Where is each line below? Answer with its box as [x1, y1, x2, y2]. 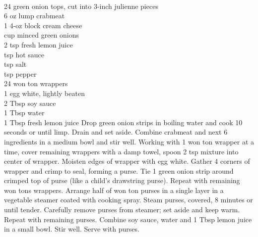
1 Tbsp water [4, 107, 45, 118]
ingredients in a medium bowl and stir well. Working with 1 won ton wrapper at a [4, 136, 254, 146]
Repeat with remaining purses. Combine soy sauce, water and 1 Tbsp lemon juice [4, 214, 252, 224]
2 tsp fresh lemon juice [4, 39, 73, 49]
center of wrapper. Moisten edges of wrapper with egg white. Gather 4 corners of [4, 156, 250, 166]
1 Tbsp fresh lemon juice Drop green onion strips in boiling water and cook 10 [4, 117, 243, 127]
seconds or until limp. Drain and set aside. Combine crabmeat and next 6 [4, 127, 228, 137]
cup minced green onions [4, 30, 79, 40]
